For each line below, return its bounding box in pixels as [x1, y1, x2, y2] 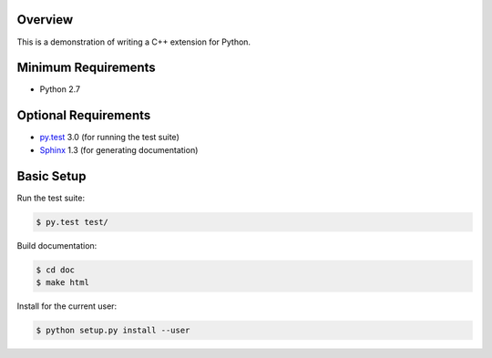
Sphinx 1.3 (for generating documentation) [39, 144, 199, 155]
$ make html [36, 277, 90, 287]
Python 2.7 [39, 84, 81, 95]
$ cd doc [36, 264, 76, 275]
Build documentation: [16, 240, 97, 251]
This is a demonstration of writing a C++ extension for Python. [16, 36, 251, 47]
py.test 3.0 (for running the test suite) [39, 132, 179, 143]
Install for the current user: [16, 301, 118, 312]
